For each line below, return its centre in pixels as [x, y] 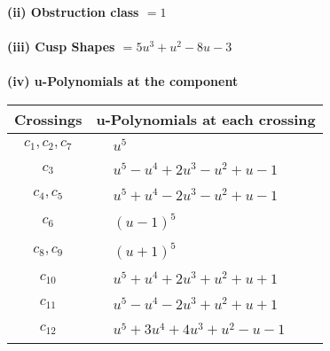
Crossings [48, 119]
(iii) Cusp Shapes [61, 47]
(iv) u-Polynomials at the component [123, 81]
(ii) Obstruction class [73, 12]
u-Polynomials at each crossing [206, 119]
